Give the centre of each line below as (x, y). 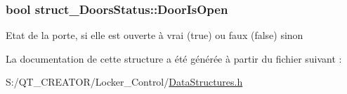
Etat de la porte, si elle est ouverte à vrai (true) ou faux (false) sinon (155, 35)
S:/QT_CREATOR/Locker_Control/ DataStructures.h (124, 82)
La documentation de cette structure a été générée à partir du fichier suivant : (174, 58)
